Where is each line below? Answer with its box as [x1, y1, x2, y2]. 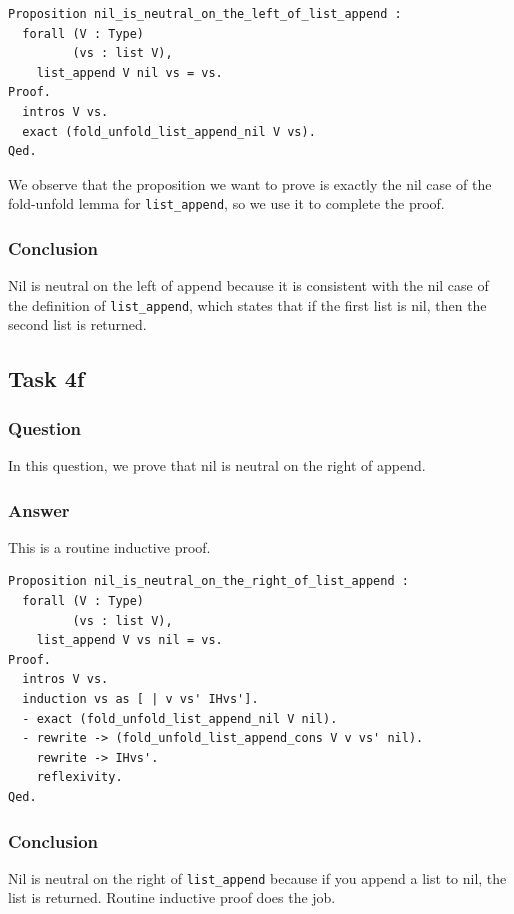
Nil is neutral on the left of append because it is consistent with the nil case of [8, 275, 489, 296]
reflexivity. [36, 770, 123, 785]
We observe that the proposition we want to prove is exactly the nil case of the [8, 173, 492, 194]
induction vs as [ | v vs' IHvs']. [22, 692, 259, 707]
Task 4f [8, 363, 85, 394]
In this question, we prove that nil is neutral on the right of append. [8, 455, 426, 476]
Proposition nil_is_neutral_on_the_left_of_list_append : [8, 7, 402, 21]
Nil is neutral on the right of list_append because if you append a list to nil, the [8, 867, 507, 888]
